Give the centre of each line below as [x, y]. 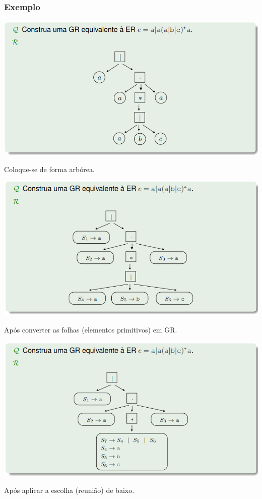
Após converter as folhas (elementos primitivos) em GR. [91, 329]
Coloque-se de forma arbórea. [49, 169]
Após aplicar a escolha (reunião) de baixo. [69, 490]
